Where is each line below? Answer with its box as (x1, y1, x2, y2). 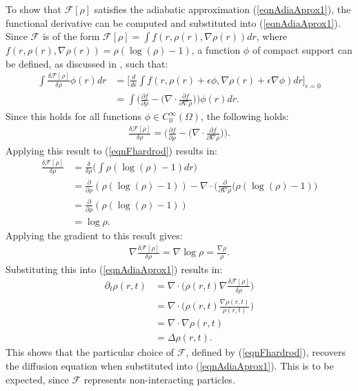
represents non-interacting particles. (83, 372, 235, 386)
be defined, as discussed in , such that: (6, 56, 168, 70)
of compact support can (252, 43, 352, 57)
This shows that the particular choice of (6, 345, 175, 359)
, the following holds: (201, 109, 289, 123)
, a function (191, 43, 241, 57)
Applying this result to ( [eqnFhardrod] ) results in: (6, 143, 217, 157)
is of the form (42, 29, 100, 43)
